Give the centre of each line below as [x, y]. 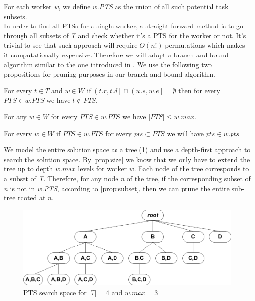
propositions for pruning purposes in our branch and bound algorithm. [110, 74]
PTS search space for [55, 292]
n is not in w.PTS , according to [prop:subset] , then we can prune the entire [117, 188]
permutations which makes [205, 45]
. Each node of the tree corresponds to [191, 169]
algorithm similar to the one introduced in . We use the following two [108, 64]
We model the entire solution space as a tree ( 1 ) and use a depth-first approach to [127, 150]
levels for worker [103, 169]
